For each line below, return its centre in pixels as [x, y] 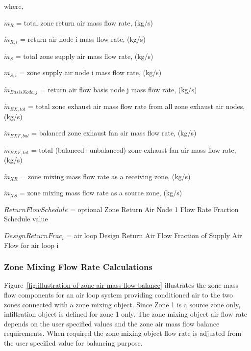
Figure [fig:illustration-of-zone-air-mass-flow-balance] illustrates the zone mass [121, 285]
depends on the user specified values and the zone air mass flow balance [112, 323]
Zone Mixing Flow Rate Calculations [78, 267]
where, [14, 6]
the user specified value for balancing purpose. [73, 343]
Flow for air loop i [31, 245]
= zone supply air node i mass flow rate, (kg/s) [90, 72]
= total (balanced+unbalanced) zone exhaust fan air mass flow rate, [134, 149]
